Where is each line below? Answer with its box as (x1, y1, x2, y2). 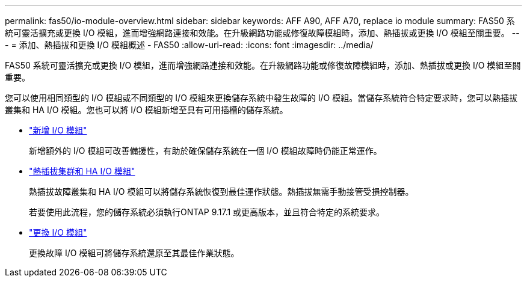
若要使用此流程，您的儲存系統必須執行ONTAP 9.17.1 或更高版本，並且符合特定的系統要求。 (29, 207, 385, 217)
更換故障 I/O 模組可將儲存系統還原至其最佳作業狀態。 (29, 248, 239, 258)
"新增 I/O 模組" (29, 125, 87, 135)
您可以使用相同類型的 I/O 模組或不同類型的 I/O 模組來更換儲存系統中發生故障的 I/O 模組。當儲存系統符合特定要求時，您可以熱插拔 (5, 93, 518, 103)
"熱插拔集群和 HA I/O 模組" (29, 166, 135, 176)
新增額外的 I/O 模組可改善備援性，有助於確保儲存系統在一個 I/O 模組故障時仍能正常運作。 (29, 146, 382, 156)
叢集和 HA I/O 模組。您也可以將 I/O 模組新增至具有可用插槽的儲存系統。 (5, 105, 288, 115)
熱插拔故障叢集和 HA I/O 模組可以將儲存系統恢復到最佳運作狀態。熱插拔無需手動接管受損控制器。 (29, 186, 414, 197)
